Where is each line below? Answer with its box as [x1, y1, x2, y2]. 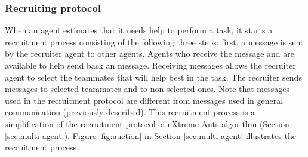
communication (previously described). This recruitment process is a [5, 106, 255, 118]
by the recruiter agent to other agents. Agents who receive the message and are [5, 47, 295, 60]
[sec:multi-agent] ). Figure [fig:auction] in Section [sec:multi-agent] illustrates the [5, 129, 296, 141]
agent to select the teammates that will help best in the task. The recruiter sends [5, 70, 302, 83]
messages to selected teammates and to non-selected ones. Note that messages [5, 82, 290, 95]
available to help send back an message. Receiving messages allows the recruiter [5, 59, 296, 71]
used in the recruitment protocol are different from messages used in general [5, 94, 284, 106]
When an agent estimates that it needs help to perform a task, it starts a [5, 24, 273, 36]
